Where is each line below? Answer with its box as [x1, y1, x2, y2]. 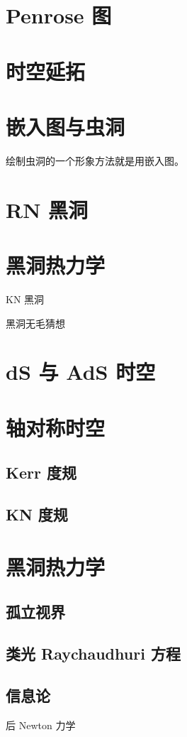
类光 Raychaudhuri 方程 [6, 643, 181, 665]
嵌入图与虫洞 [6, 111, 125, 141]
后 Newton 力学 [6, 717, 76, 732]
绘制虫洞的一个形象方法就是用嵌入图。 [6, 153, 184, 168]
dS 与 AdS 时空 [6, 357, 156, 386]
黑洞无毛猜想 [6, 315, 65, 330]
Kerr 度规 [6, 462, 76, 484]
